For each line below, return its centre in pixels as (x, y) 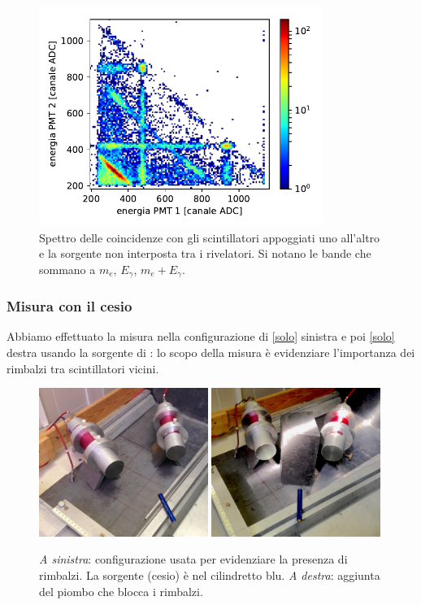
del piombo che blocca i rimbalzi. (121, 591)
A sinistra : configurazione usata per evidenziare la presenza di (193, 559)
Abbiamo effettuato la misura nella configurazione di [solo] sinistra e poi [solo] (201, 336)
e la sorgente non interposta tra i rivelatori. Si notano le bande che (205, 253)
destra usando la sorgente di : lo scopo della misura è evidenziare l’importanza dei (211, 352)
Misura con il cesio (69, 306)
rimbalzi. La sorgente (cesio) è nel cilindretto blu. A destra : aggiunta (210, 575)
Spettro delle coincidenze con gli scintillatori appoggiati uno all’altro (210, 237)
